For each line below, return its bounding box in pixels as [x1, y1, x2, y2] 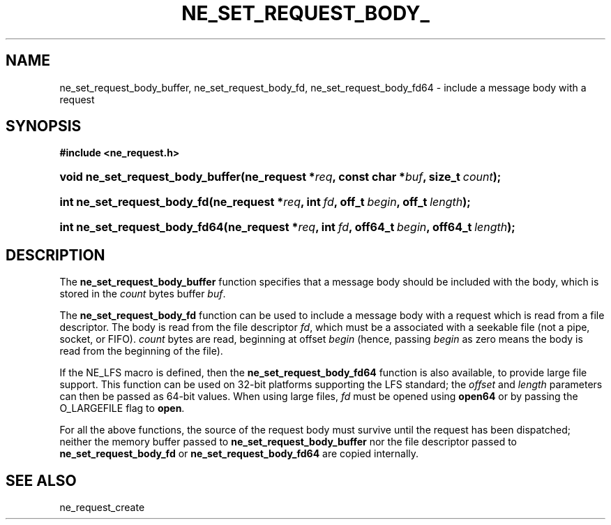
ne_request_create [59, 501, 145, 514]
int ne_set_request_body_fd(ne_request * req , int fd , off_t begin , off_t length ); [59, 195, 471, 209]
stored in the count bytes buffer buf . [59, 288, 226, 300]
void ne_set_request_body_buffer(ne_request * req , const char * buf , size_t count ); [59, 170, 501, 184]
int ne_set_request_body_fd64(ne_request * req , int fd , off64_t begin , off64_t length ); [59, 220, 515, 235]
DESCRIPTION [6, 246, 105, 264]
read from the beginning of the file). [59, 345, 223, 357]
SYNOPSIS [6, 117, 82, 135]
